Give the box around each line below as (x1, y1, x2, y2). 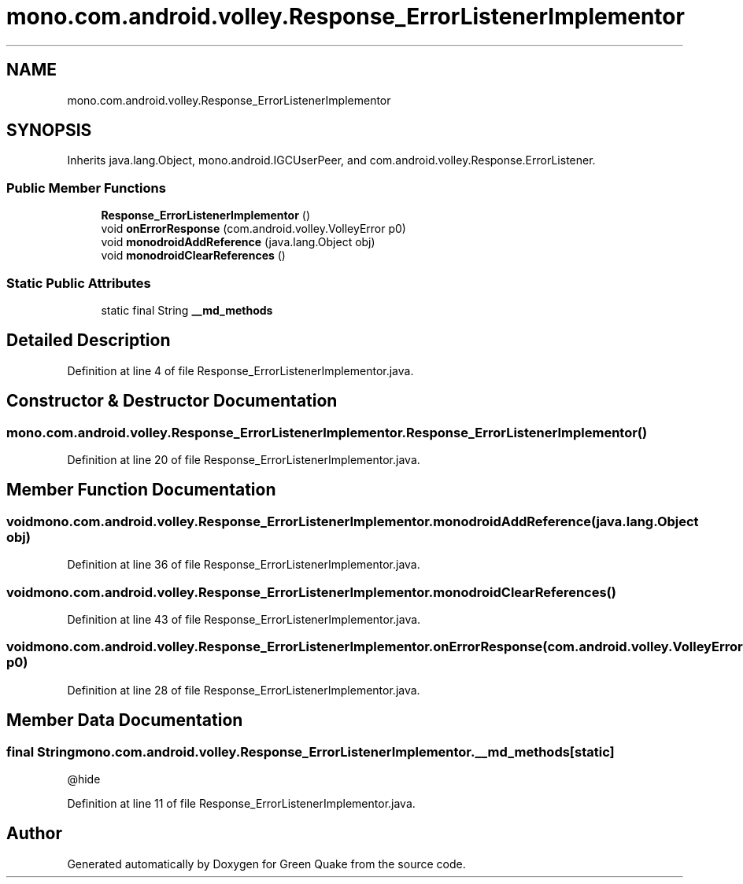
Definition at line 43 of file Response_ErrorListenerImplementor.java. (67, 612, 421, 626)
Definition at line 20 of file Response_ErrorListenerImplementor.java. (67, 453, 420, 466)
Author (6, 823, 62, 844)
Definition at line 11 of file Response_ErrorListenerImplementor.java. (67, 796, 416, 810)
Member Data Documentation (6, 710, 243, 731)
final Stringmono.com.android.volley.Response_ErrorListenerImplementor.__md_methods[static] (6, 743, 615, 760)
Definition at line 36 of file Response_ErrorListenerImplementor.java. (67, 558, 420, 572)
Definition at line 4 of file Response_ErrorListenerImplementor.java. (67, 363, 414, 378)
